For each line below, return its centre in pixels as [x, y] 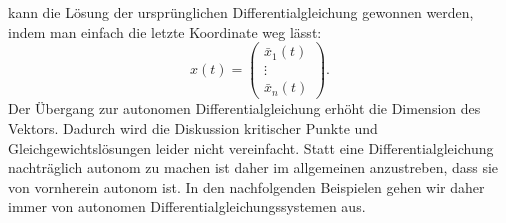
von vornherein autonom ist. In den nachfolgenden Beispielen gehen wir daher [246, 186]
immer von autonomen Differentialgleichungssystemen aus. [187, 206]
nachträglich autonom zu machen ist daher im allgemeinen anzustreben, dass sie [253, 167]
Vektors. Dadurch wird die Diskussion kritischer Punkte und [193, 127]
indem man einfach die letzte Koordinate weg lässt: [165, 31]
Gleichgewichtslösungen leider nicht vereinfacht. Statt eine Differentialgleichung [251, 147]
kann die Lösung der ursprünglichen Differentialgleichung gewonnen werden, [241, 12]
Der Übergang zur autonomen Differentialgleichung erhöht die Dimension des [244, 108]
